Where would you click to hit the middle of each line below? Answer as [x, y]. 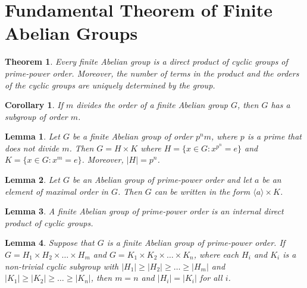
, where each [216, 254]
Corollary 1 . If [34, 105]
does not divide [32, 148]
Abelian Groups [71, 33]
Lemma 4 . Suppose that [50, 243]
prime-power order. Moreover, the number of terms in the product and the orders [152, 73]
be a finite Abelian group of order [132, 136]
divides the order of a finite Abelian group [152, 105]
